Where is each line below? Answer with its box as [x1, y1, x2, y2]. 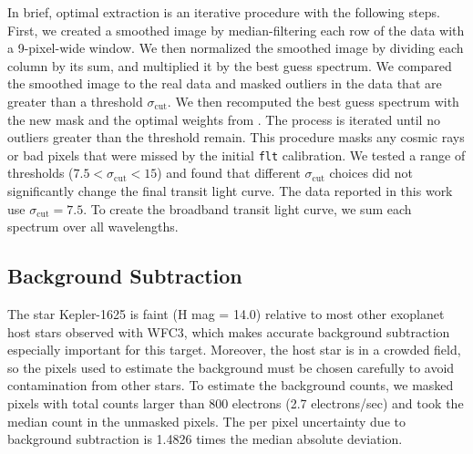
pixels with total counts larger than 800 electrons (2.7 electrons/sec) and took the [7, 393, 464, 412]
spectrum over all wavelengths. [7, 217, 179, 236]
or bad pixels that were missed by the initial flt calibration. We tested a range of [7, 145, 466, 164]
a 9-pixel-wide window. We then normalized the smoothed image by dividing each [7, 38, 464, 57]
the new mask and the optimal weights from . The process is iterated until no [7, 109, 440, 129]
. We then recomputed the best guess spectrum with [167, 91, 459, 110]
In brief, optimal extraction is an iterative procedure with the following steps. [7, 3, 440, 21]
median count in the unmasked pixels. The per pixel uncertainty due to [7, 411, 406, 430]
